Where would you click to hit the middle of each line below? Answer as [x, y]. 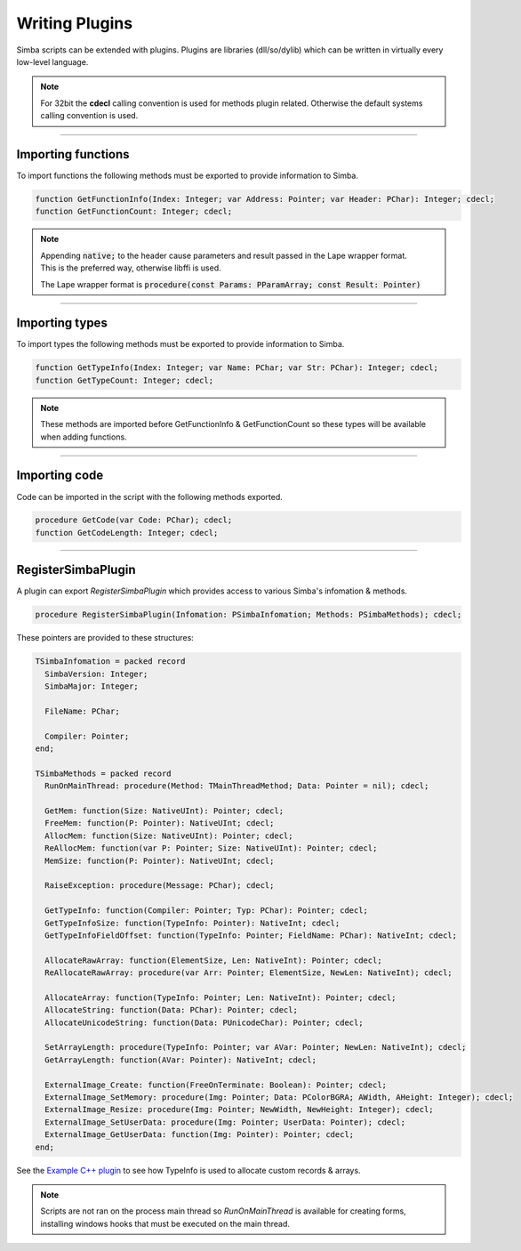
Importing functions [73, 154]
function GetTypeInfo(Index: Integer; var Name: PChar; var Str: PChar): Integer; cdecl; [237, 368]
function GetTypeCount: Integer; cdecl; [124, 380]
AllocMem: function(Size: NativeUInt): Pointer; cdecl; [169, 835]
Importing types [62, 323]
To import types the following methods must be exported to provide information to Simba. [180, 344]
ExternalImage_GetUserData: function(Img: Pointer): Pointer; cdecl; [200, 1135]
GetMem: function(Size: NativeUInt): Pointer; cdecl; [164, 811]
